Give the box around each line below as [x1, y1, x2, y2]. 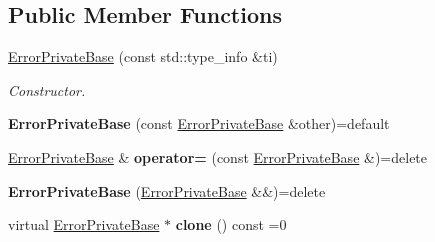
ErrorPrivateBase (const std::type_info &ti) [8, 46, 278, 67]
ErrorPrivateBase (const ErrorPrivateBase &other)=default [8, 113, 390, 134]
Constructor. [8, 79, 86, 100]
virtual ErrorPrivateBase [8, 214, 160, 235]
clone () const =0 [175, 214, 287, 235]
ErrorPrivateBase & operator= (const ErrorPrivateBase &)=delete [8, 146, 428, 167]
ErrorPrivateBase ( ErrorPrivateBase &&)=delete [8, 180, 326, 201]
